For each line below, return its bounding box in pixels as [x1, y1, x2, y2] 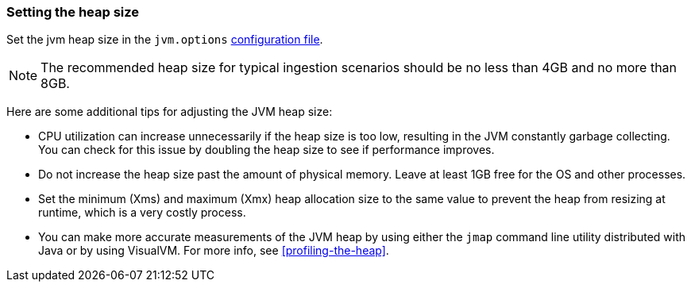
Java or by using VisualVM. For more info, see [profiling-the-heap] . [38, 244, 389, 258]
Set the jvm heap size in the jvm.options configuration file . [6, 33, 323, 47]
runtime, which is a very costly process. [38, 205, 246, 220]
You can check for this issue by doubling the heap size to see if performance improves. [38, 143, 495, 157]
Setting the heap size [6, 4, 140, 20]
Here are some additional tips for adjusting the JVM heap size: [6, 105, 333, 119]
